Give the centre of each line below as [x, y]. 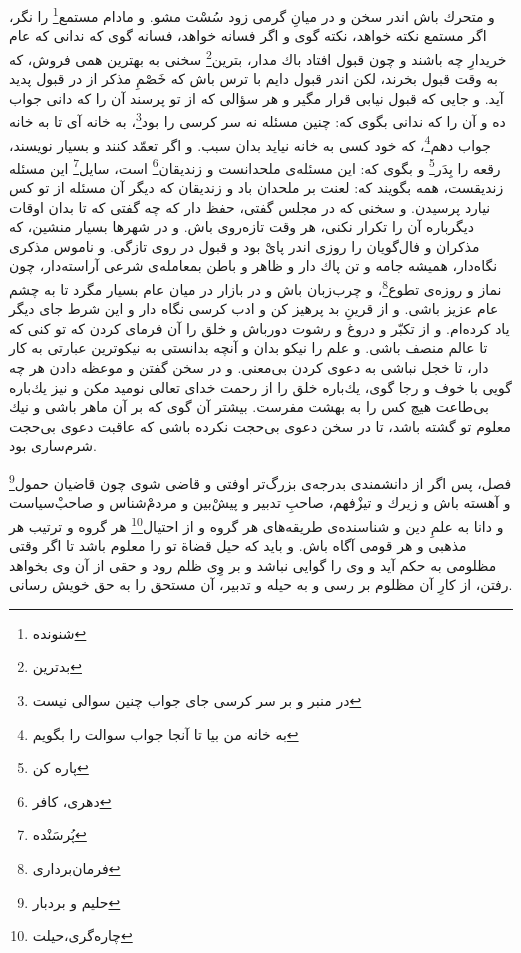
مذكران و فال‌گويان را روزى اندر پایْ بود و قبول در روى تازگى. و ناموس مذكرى [244, 245]
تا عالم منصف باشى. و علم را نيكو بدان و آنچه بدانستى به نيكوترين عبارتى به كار [248, 347]
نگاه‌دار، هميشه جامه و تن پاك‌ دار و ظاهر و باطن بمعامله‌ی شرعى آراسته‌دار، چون [253, 265]
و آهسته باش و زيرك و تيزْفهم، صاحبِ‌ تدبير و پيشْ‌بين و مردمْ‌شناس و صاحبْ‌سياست [260, 502]
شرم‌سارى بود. [53, 445]
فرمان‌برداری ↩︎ [76, 868]
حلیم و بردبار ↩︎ [76, 901]
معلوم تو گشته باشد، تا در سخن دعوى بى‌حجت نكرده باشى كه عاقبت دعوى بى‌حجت [260, 425]
